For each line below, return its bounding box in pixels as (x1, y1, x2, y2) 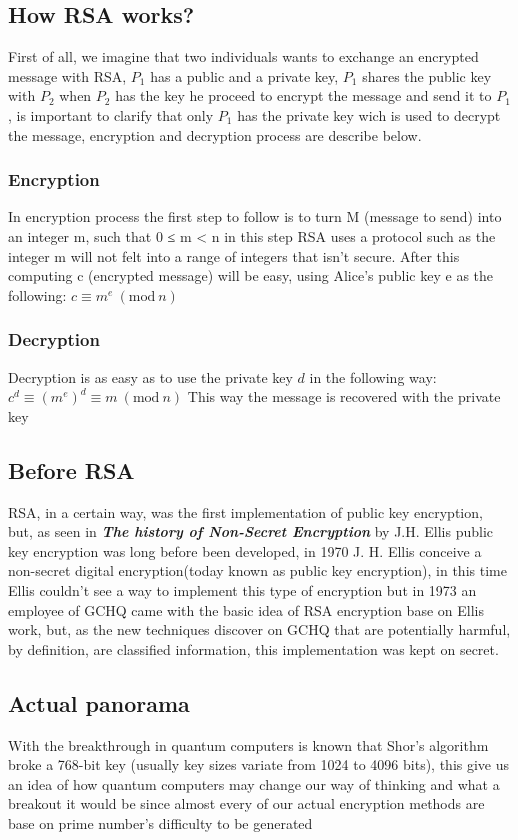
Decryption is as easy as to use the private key (8, 366, 293, 387)
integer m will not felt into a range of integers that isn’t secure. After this (8, 245, 460, 266)
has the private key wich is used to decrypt (237, 104, 501, 125)
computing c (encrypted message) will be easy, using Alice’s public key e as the (8, 265, 494, 286)
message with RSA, (8, 65, 127, 86)
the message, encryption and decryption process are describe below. (8, 124, 422, 145)
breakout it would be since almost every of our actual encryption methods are (8, 793, 485, 814)
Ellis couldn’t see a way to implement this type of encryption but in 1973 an (8, 579, 477, 600)
